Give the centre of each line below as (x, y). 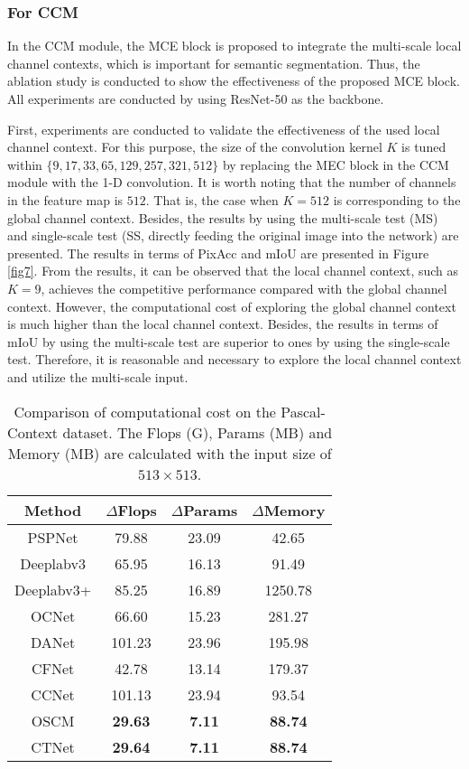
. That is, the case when (212, 199)
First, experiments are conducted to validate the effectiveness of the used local (224, 129)
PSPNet (53, 537)
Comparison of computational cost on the (145, 411)
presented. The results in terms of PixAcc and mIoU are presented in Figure (218, 253)
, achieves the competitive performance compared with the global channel (244, 288)
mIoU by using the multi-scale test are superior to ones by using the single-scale (229, 341)
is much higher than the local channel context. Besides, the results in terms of (223, 324)
